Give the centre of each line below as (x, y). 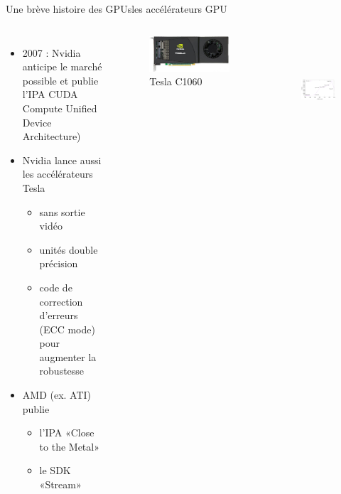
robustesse (62, 371)
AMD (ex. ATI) (57, 395)
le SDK (55, 470)
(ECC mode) (67, 329)
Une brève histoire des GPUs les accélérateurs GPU (117, 9)
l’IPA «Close (67, 433)
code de (56, 287)
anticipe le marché (62, 66)
